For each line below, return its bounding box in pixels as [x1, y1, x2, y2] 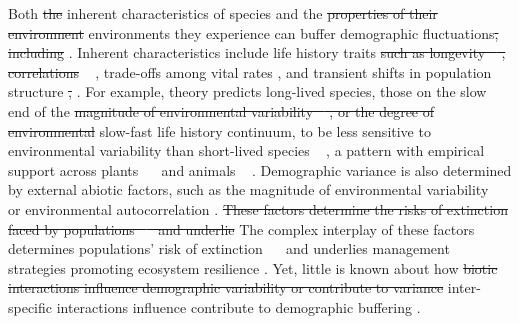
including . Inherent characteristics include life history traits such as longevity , [8, 42, 506, 63]
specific [8, 296, 53, 317]
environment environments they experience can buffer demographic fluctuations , [8, 22, 499, 43]
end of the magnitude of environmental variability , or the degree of [8, 100, 435, 121]
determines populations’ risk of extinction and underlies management [8, 238, 450, 259]
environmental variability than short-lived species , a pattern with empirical [8, 140, 485, 161]
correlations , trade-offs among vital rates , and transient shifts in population [8, 61, 492, 82]
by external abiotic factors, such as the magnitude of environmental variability [8, 179, 489, 200]
